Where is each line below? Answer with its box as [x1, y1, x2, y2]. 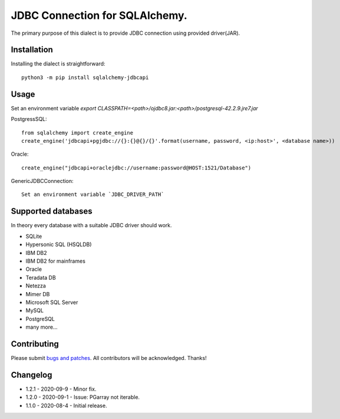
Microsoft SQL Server [25, 299, 78, 306]
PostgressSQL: [11, 116, 47, 123]
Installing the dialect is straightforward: [11, 60, 105, 67]
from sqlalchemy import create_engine [21, 129, 134, 136]
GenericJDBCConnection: [11, 178, 74, 185]
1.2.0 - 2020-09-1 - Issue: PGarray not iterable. [25, 394, 140, 401]
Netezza [25, 282, 47, 289]
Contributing [11, 339, 59, 349]
